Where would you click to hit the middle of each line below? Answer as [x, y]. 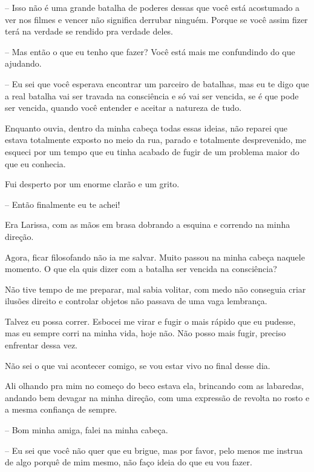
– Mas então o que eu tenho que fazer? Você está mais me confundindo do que [150, 51]
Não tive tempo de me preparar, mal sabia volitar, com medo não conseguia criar [155, 289]
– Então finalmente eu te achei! [63, 204]
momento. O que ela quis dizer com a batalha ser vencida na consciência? [141, 269]
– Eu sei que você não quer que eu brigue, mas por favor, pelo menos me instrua [154, 450]
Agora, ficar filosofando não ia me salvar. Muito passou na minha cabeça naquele [155, 257]
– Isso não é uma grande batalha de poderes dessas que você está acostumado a [152, 7]
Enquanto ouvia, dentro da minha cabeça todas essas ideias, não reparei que [146, 128]
